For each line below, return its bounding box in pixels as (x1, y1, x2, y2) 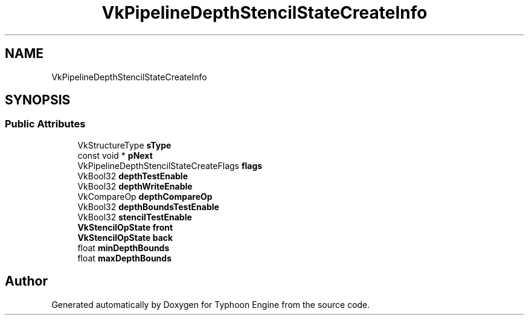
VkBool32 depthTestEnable (77, 170, 188, 181)
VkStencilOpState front (77, 222, 173, 232)
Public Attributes (5, 118, 86, 130)
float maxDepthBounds (77, 252, 172, 263)
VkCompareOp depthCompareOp (77, 191, 213, 202)
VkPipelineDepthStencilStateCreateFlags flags (77, 160, 263, 171)
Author (5, 274, 48, 289)
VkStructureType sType (77, 139, 172, 150)
